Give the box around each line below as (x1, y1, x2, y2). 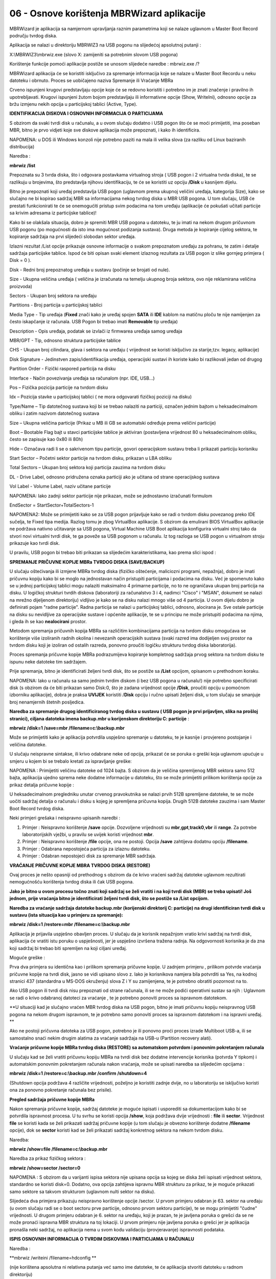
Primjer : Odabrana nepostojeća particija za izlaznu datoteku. (22, 846, 151, 852)
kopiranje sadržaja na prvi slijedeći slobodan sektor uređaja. (9, 233, 136, 240)
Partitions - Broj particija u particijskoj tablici (9, 302, 102, 308)
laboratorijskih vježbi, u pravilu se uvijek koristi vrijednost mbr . (22, 831, 154, 837)
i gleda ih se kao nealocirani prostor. (9, 618, 87, 624)
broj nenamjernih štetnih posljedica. (9, 699, 85, 705)
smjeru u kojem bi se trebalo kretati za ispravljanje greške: (9, 758, 132, 764)
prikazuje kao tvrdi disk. (9, 540, 60, 546)
